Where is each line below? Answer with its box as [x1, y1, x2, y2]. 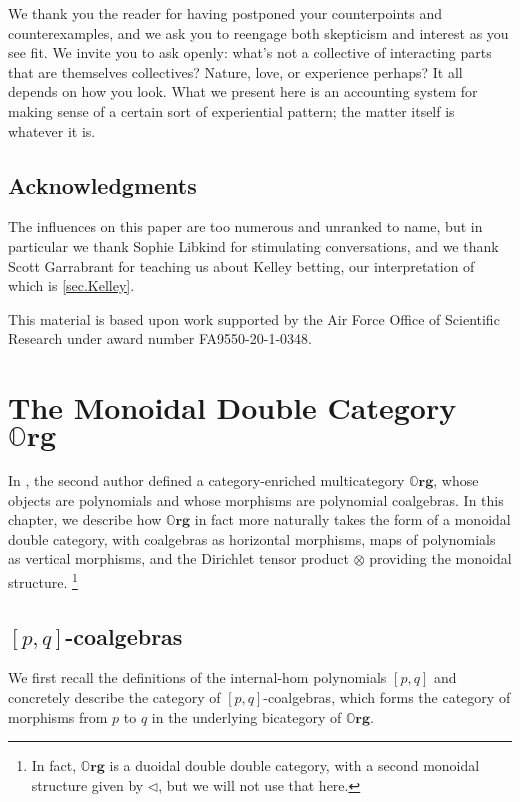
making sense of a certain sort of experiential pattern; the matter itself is [8, 100, 455, 121]
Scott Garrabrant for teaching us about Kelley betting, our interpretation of [8, 255, 475, 276]
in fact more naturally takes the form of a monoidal [194, 509, 511, 530]
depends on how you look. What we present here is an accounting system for [8, 81, 478, 102]
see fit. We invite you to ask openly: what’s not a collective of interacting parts [8, 42, 492, 63]
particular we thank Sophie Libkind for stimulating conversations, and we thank [8, 235, 499, 256]
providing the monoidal [369, 548, 512, 569]
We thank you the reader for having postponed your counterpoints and [8, 3, 443, 23]
